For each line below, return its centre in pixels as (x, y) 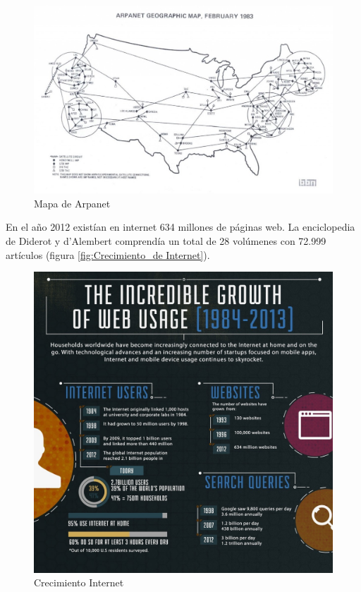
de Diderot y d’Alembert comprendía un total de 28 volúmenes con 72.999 (166, 241)
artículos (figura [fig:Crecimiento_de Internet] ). (108, 254)
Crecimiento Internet (79, 582)
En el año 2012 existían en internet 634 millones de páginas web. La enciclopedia (180, 227)
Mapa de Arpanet (72, 203)
